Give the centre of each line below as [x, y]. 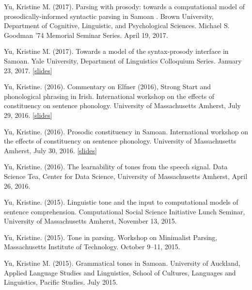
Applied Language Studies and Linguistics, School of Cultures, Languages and [120, 272]
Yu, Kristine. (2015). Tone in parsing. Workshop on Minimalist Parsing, [111, 237]
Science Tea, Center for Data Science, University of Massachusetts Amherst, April [126, 176]
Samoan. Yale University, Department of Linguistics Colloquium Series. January [123, 60]
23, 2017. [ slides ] [28, 70]
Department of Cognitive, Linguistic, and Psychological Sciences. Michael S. [117, 25]
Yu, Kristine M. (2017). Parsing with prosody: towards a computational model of [124, 6]
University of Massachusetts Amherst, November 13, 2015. [90, 221]
